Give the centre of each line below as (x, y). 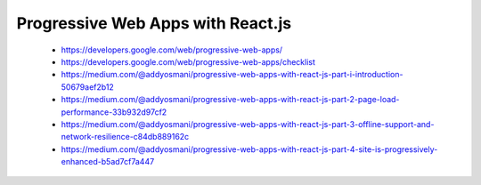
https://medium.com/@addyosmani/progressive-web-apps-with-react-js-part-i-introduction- (232, 75)
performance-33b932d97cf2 (114, 112)
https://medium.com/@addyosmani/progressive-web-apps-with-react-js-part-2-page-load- (230, 100)
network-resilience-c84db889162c (125, 137)
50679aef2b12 (88, 87)
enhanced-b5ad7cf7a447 (108, 162)
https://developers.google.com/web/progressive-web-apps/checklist (188, 61)
